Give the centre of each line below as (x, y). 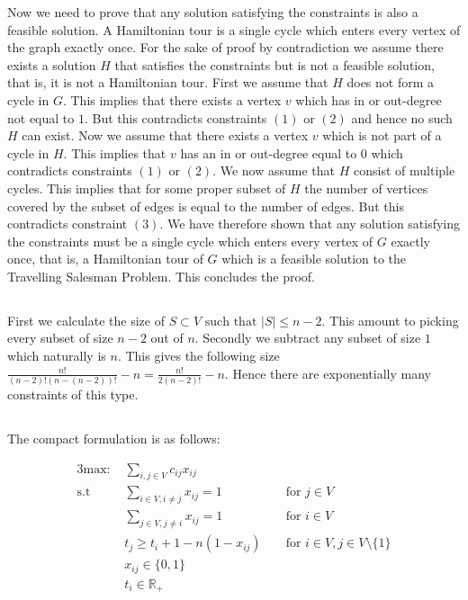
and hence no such (402, 117)
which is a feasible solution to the (314, 259)
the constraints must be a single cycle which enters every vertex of (190, 241)
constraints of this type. (73, 394)
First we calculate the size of (86, 320)
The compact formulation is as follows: (114, 438)
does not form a (391, 82)
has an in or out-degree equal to (269, 152)
